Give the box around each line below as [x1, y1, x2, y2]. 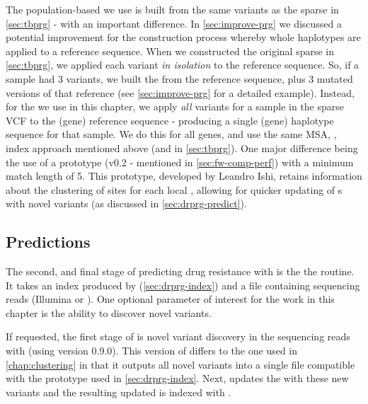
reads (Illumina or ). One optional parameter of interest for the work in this [6, 292, 335, 306]
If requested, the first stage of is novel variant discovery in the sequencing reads [6, 329, 350, 344]
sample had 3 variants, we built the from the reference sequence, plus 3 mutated [6, 71, 353, 86]
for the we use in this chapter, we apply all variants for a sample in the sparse [6, 99, 345, 114]
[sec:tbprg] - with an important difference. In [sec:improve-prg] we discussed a [6, 16, 343, 30]
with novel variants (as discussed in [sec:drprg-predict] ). [6, 196, 247, 211]
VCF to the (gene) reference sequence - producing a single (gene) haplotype [6, 112, 334, 127]
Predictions [6, 231, 91, 253]
